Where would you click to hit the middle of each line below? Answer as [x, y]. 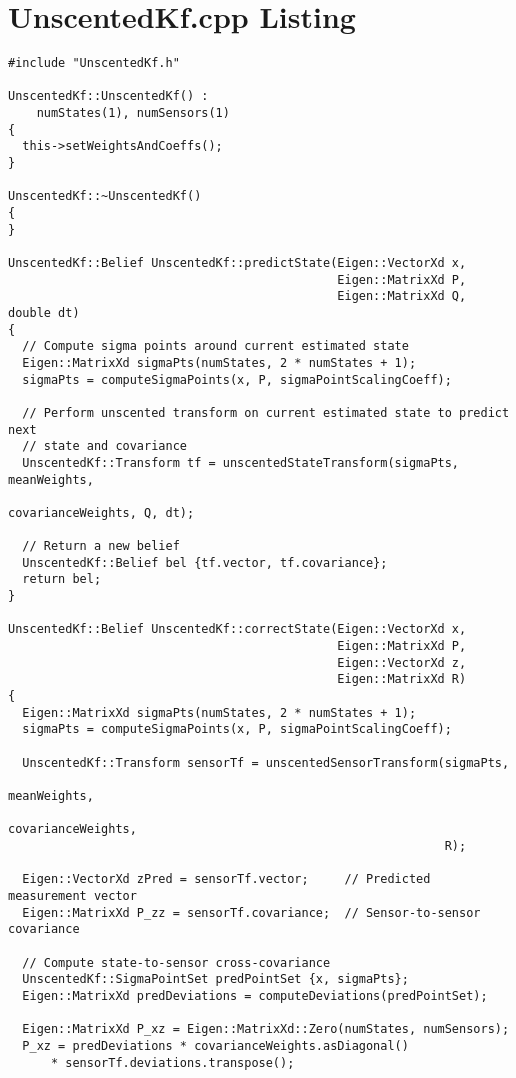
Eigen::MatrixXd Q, [402, 296]
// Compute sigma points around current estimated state [215, 346]
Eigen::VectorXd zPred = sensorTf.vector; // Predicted [226, 879]
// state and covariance [104, 446]
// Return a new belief [101, 546]
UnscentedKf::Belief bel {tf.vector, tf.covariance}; [205, 562]
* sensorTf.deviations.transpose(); [172, 1062]
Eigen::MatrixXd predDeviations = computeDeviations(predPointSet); [255, 995]
